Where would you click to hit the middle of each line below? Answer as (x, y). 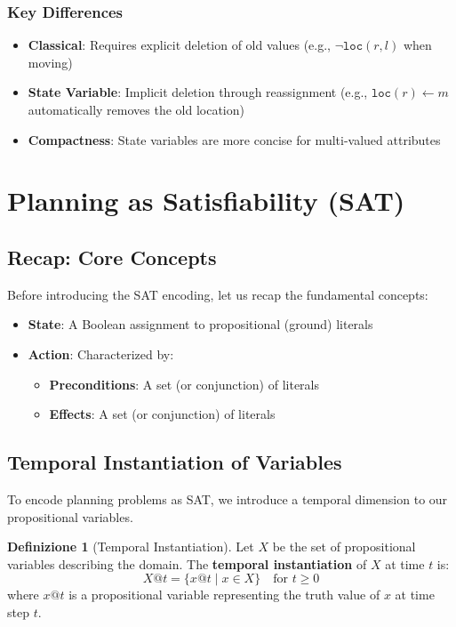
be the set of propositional (344, 547)
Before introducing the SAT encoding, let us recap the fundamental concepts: (218, 294)
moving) (50, 62)
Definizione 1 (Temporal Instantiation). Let (131, 547)
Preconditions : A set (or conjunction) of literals (184, 384)
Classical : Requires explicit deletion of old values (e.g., (179, 45)
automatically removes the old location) (136, 109)
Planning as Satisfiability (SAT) (206, 201)
